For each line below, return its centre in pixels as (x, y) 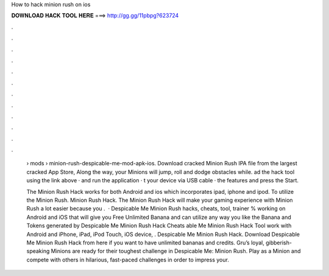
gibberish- (279, 243)
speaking (38, 251)
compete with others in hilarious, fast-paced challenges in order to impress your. (128, 260)
